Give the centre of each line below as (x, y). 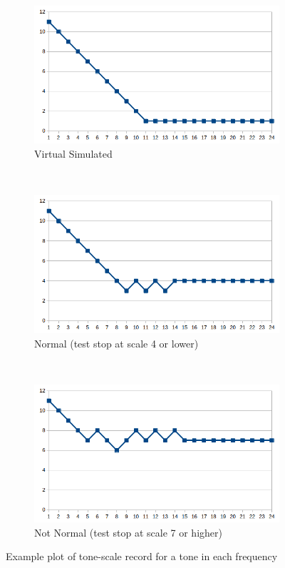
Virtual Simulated (73, 153)
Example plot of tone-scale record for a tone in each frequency (142, 556)
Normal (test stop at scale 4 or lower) (116, 343)
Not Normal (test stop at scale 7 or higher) (128, 532)
